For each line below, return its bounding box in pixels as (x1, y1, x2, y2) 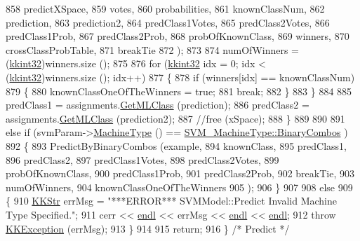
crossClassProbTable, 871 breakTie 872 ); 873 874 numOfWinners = (6, 42, 300, 57)
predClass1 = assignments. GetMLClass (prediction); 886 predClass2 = (6, 97, 309, 112)
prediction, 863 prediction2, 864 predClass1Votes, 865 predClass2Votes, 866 (6, 15, 330, 29)
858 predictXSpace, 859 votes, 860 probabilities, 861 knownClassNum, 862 (6, 1, 325, 15)
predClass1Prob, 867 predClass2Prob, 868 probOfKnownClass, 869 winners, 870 (6, 29, 349, 43)
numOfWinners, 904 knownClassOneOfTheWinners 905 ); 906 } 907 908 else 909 (6, 179, 353, 194)
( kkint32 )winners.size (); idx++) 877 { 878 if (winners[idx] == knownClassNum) (6, 69, 355, 84)
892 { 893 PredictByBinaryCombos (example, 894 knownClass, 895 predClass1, (6, 138, 347, 153)
